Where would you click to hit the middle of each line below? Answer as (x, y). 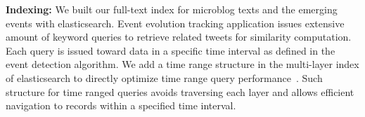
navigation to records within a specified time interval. (121, 105)
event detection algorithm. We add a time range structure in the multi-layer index (182, 64)
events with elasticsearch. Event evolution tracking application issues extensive (175, 23)
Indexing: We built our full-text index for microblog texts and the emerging (172, 9)
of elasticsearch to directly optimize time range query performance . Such (164, 77)
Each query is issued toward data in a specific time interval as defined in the (171, 50)
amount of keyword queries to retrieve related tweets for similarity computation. (179, 37)
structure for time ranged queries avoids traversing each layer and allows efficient (180, 91)
